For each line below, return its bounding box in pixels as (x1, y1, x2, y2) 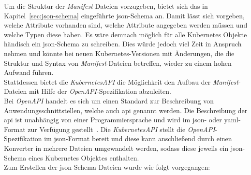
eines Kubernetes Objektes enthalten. (28, 152, 139, 162)
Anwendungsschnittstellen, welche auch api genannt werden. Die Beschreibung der (4, 105, 248, 115)
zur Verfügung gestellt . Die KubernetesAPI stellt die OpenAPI (28, 124, 215, 134)
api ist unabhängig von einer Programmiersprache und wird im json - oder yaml (4, 115, 238, 125)
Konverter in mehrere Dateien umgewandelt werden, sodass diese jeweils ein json (4, 143, 243, 153)
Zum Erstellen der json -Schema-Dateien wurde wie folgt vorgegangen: (4, 162, 210, 172)
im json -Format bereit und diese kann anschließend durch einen (44, 133, 232, 144)
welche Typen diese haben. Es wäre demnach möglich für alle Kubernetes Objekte (4, 29, 247, 39)
